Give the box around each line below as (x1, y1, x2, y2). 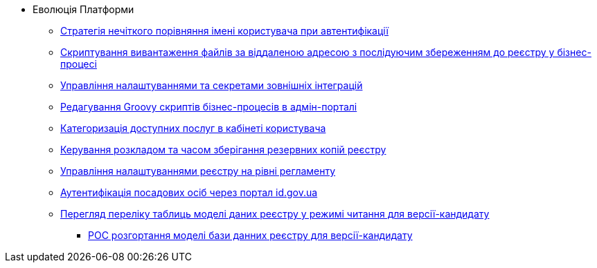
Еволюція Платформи (33, 3, 134, 15)
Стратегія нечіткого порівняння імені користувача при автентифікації (60, 25, 389, 37)
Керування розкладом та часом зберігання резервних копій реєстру (60, 144, 386, 155)
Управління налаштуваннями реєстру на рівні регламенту (60, 165, 336, 177)
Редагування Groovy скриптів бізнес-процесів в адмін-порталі (60, 101, 357, 113)
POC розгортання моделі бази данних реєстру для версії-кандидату (88, 229, 413, 241)
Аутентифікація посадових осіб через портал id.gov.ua (60, 186, 318, 198)
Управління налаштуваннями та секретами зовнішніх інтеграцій (60, 79, 363, 91)
